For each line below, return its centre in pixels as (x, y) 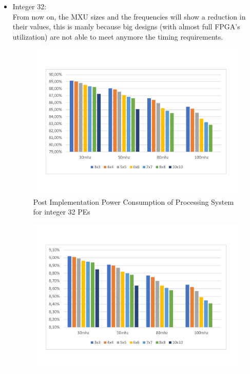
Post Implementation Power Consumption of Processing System (133, 201)
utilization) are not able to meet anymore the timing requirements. (118, 36)
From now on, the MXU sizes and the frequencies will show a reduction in (129, 16)
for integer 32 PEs (62, 212)
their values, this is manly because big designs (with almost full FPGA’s (126, 26)
